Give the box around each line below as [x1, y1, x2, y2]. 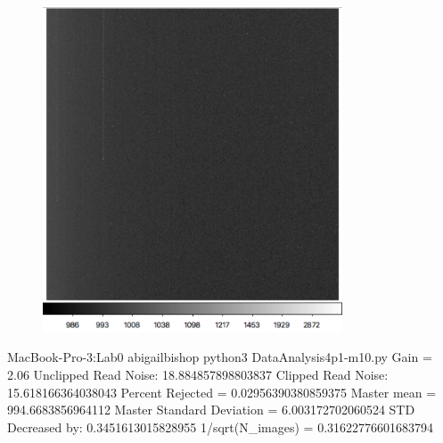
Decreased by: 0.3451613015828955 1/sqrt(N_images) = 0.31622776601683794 [7, 417, 434, 436]
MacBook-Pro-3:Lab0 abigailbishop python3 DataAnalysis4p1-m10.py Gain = [7, 348, 432, 366]
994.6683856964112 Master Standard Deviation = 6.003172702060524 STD [7, 400, 415, 419]
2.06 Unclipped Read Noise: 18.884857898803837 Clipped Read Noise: [7, 365, 389, 384]
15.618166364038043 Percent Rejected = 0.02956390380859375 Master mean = [7, 382, 437, 401]
